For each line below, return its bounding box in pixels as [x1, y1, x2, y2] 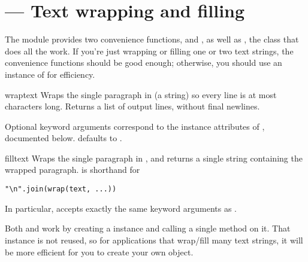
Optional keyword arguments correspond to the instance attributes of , [5, 120, 265, 132]
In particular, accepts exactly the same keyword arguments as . [5, 202, 237, 214]
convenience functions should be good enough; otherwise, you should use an [5, 56, 282, 69]
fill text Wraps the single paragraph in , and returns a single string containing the [5, 151, 303, 164]
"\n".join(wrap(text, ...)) [5, 185, 117, 194]
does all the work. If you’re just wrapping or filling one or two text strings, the [5, 44, 294, 57]
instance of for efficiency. [5, 68, 95, 80]
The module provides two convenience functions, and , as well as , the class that [5, 33, 299, 45]
